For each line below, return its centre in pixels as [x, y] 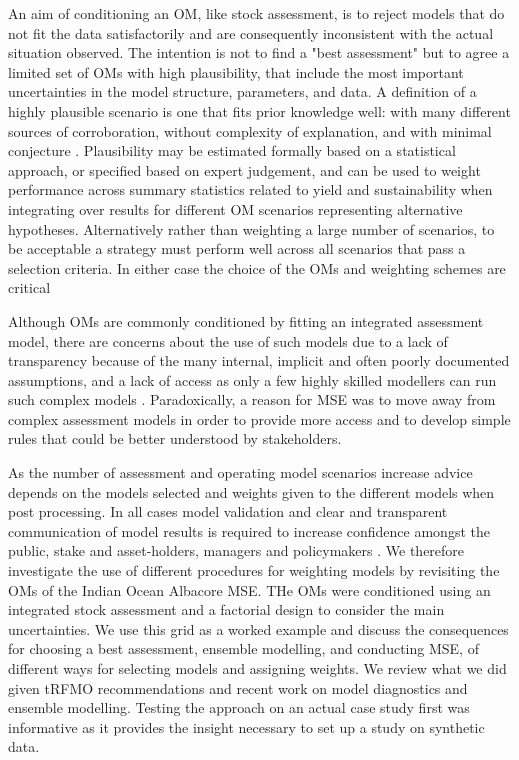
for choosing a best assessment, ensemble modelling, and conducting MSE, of [243, 648]
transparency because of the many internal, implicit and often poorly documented [259, 360]
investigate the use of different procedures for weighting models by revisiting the [254, 570]
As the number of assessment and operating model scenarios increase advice [240, 472]
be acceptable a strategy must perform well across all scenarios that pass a [237, 248]
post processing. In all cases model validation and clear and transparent [228, 511]
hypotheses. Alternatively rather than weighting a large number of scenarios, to [251, 228]
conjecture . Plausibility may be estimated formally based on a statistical [232, 150]
